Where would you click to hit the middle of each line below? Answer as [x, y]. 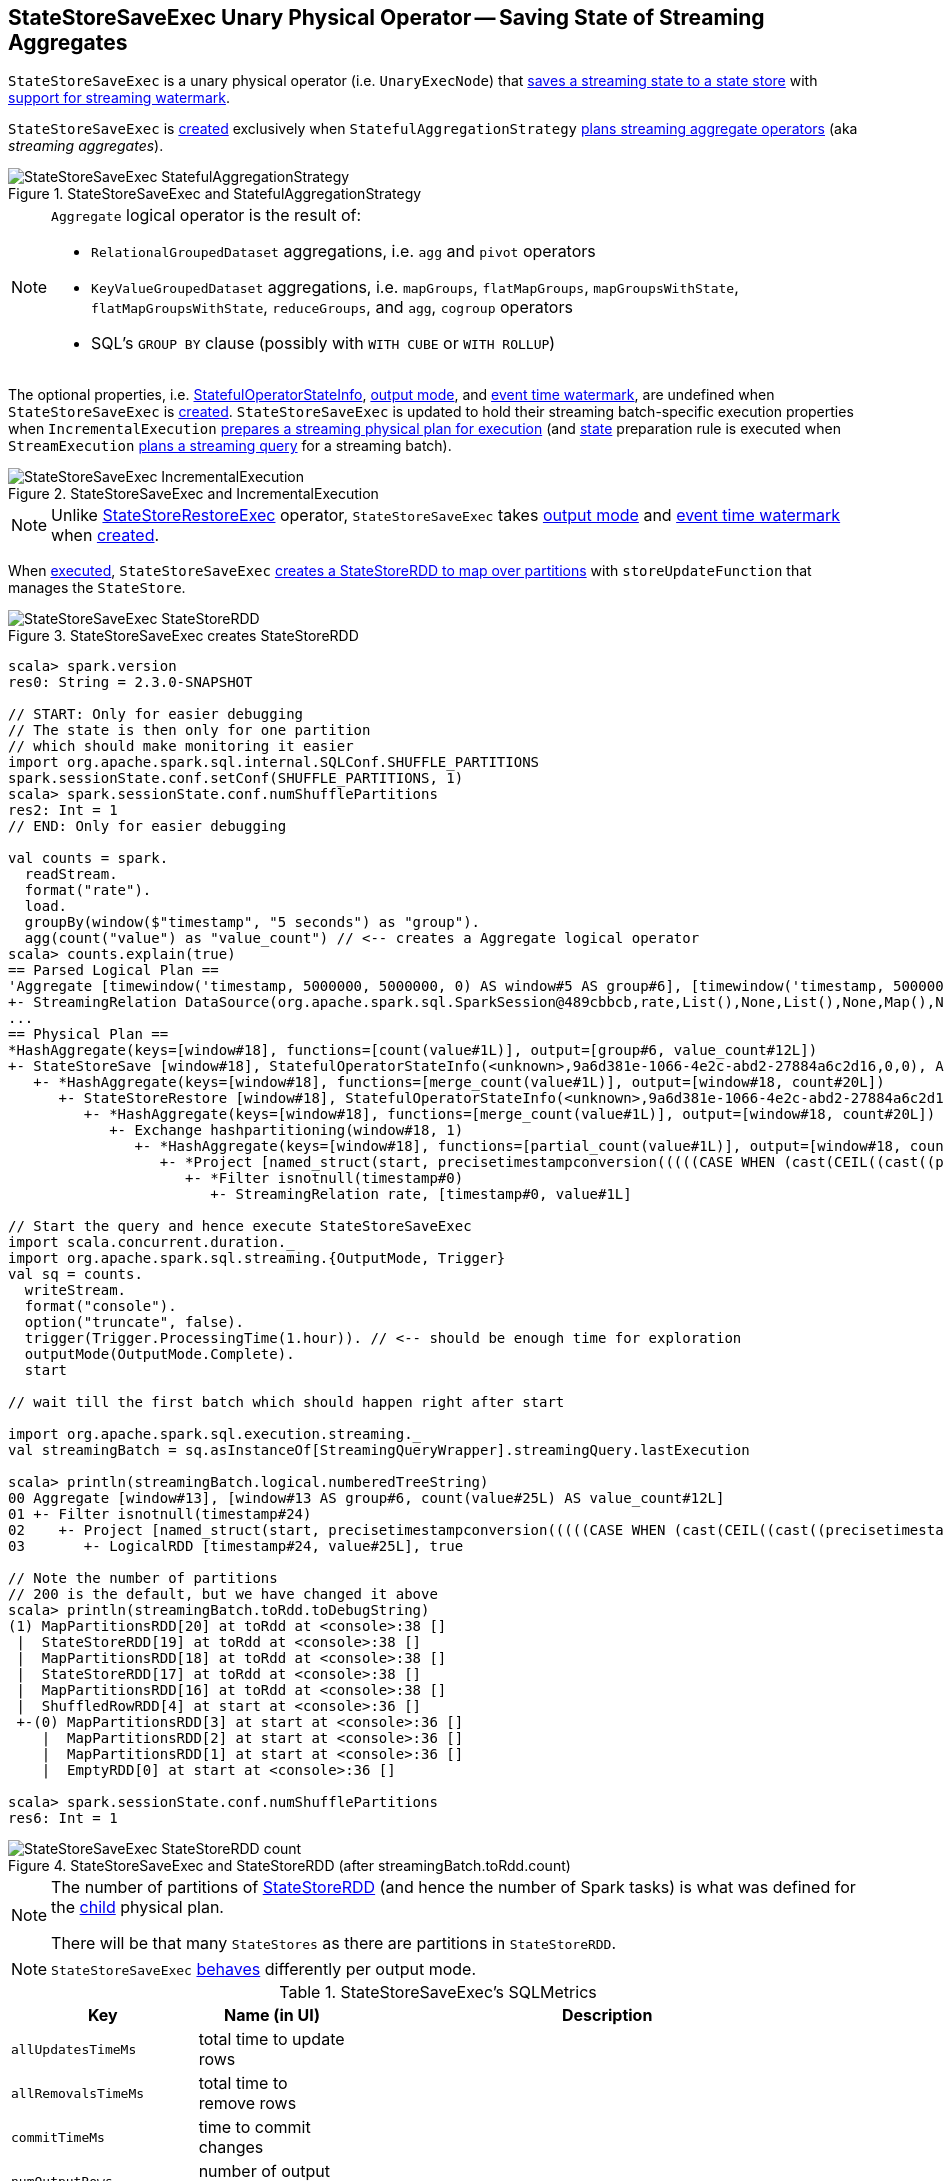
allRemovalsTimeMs [78, 2093]
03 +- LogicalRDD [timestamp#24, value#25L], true [236, 1546]
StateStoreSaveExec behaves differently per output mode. [263, 1969]
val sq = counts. [75, 1274]
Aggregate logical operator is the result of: [206, 215]
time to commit [254, 2127]
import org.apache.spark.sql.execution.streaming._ [215, 1434]
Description [607, 2015]
